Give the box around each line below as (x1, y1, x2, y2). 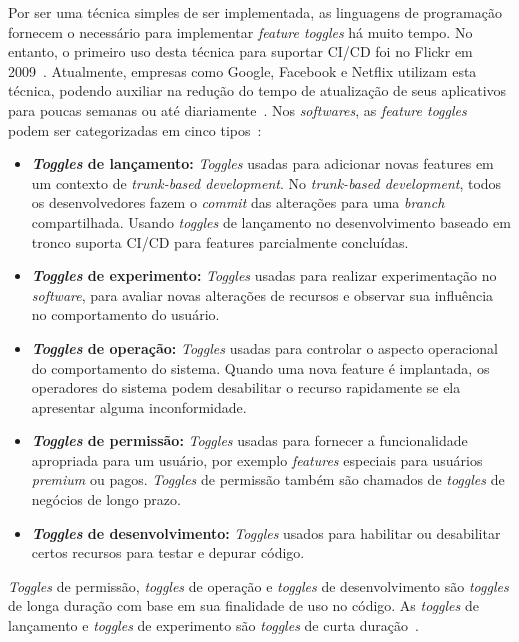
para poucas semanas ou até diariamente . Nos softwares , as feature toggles (8, 99, 467, 120)
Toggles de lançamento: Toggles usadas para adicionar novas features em (31, 153, 494, 174)
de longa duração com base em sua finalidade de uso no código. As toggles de (8, 595, 479, 616)
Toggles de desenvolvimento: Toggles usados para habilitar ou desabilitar (31, 522, 501, 543)
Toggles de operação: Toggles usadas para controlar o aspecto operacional (31, 337, 499, 358)
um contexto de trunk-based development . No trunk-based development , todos (31, 172, 502, 193)
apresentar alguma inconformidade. (31, 396, 247, 417)
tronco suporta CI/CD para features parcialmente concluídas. (31, 231, 409, 252)
